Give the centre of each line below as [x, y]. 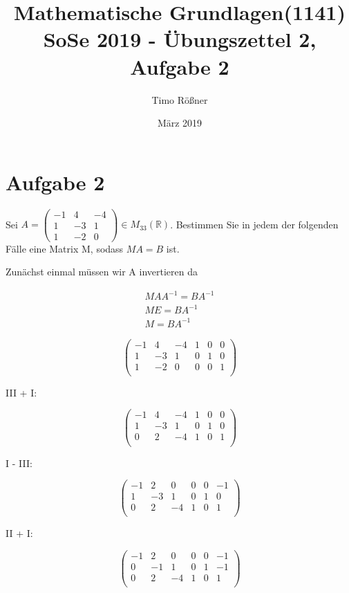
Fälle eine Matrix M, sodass [65, 248]
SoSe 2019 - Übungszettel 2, [180, 39]
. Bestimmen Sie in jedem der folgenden [254, 224]
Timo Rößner [180, 99]
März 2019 [180, 123]
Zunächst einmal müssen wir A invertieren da [102, 272]
